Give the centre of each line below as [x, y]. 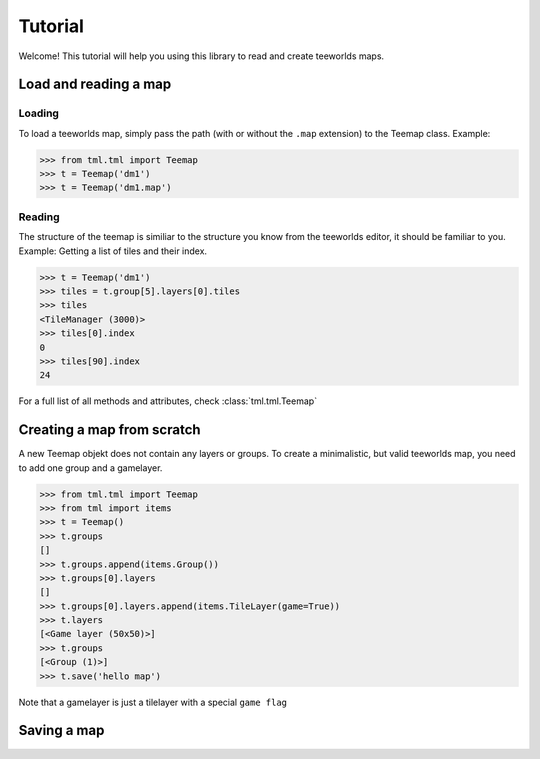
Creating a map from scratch [109, 430]
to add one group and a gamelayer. [90, 467]
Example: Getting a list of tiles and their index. [113, 251]
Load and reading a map [95, 84]
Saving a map [61, 730]
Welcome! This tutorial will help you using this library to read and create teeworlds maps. [201, 56]
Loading [39, 113]
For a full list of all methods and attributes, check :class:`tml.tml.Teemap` [168, 401]
